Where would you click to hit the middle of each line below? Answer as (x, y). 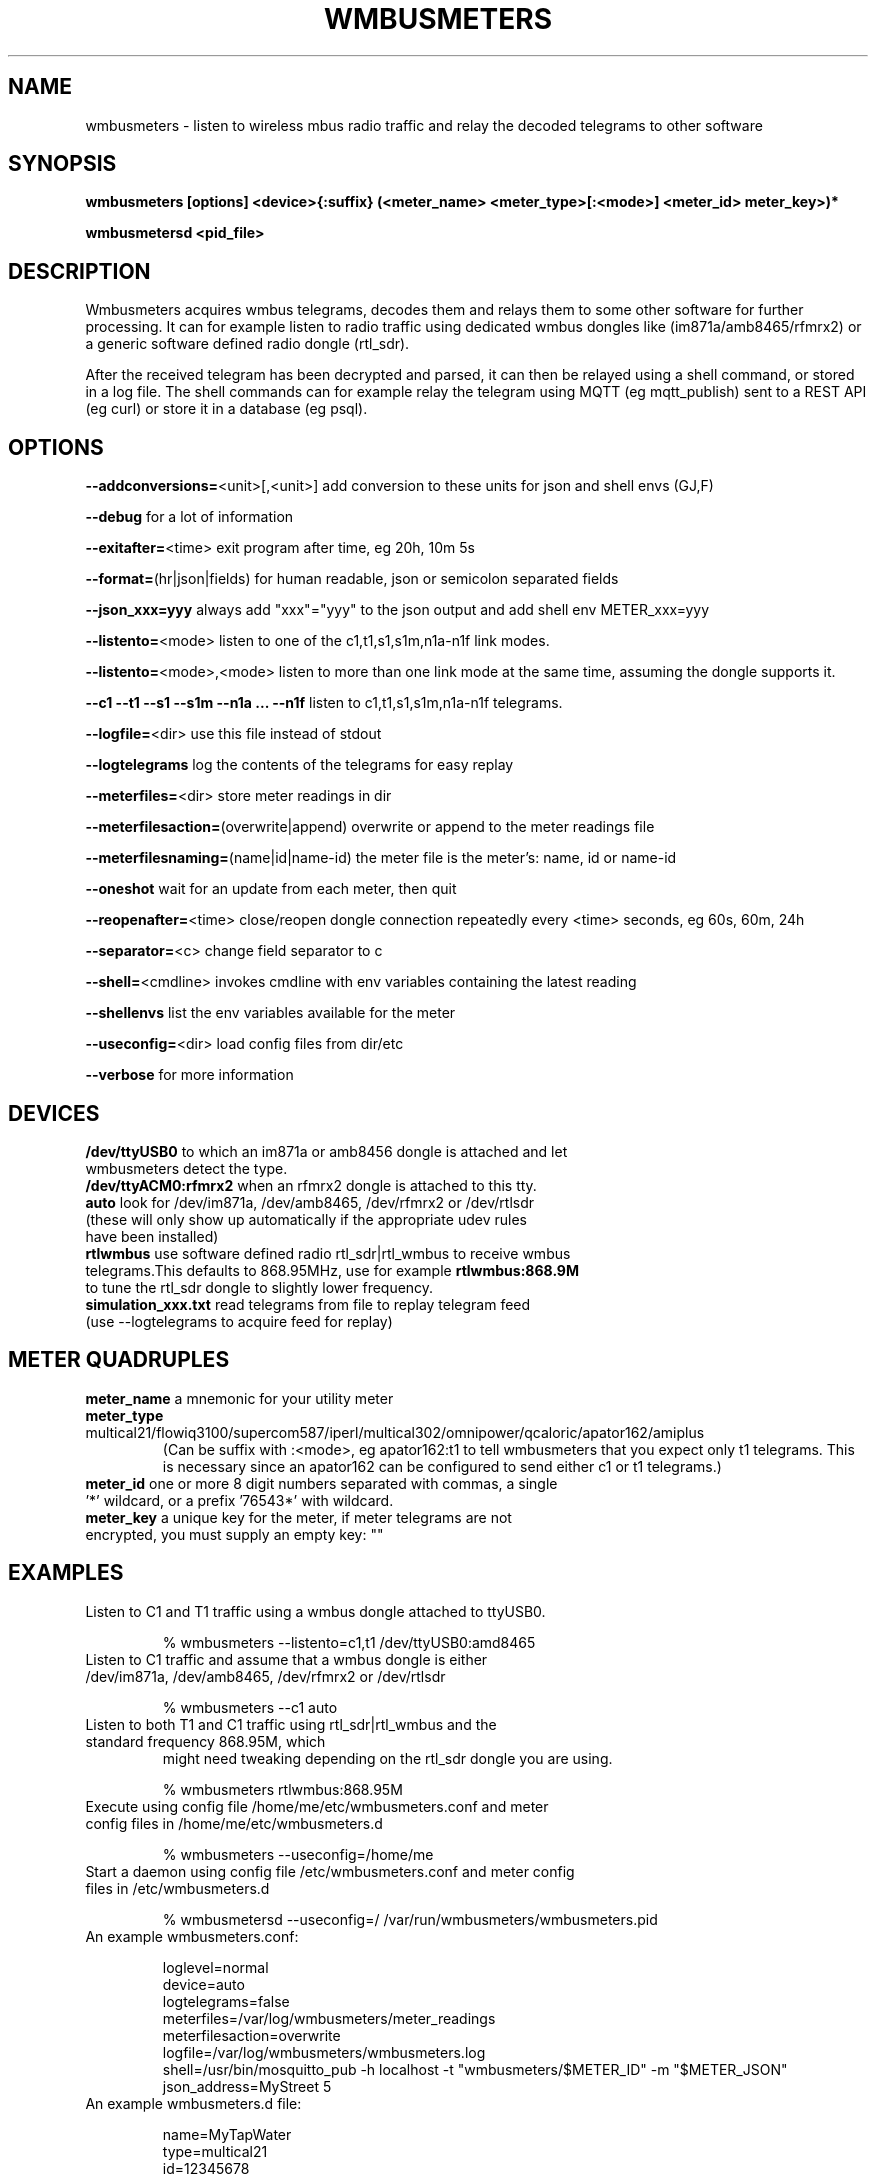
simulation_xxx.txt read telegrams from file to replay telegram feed (308, 1304)
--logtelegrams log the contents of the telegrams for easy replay (299, 765)
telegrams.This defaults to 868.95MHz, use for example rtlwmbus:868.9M (332, 1270)
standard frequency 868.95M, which (205, 1741)
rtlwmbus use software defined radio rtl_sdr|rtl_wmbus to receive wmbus (328, 1253)
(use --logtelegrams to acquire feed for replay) (239, 1321)
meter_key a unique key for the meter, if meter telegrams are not (298, 1517)
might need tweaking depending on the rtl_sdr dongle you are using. (387, 1758)
